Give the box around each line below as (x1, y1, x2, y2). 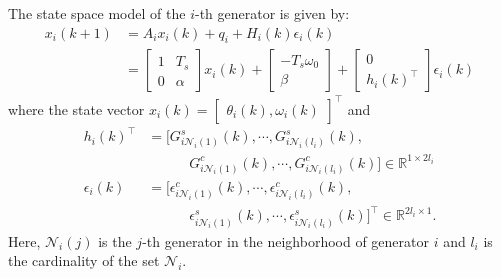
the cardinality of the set (8, 250, 160, 271)
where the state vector (8, 98, 145, 119)
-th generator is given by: (194, 3, 350, 23)
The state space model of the (8, 3, 186, 23)
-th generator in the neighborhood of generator (142, 230, 429, 251)
